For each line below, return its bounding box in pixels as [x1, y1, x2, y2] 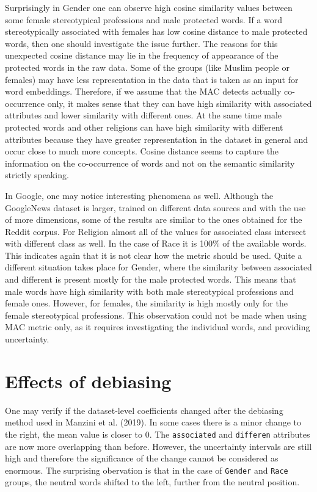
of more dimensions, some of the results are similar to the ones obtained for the [5, 213, 302, 226]
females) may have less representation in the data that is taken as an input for [5, 73, 299, 85]
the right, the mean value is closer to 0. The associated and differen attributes [5, 427, 310, 440]
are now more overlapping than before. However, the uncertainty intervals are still [5, 440, 312, 452]
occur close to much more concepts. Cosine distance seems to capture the [5, 145, 279, 157]
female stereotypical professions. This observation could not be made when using [5, 308, 307, 321]
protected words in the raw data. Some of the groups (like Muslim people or [5, 60, 290, 73]
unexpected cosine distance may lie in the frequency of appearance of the [5, 49, 279, 62]
